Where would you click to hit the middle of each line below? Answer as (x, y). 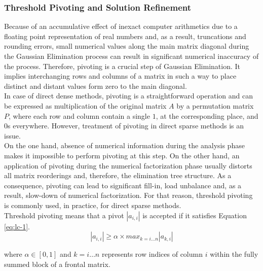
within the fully (234, 254)
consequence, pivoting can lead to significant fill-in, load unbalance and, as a (123, 185)
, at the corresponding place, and (207, 115)
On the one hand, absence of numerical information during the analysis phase (124, 145)
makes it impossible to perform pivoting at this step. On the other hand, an (122, 155)
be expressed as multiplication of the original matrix (85, 105)
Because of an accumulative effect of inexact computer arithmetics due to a (121, 26)
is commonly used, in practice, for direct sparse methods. (93, 205)
